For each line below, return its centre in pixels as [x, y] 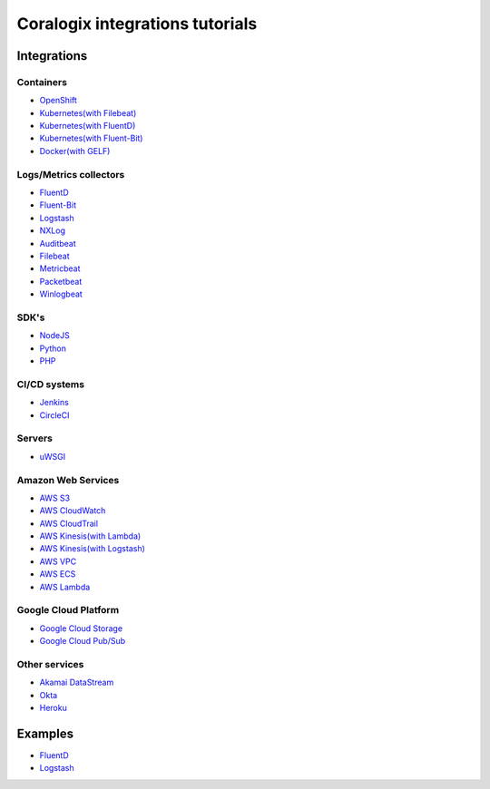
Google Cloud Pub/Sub [83, 641]
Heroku [53, 708]
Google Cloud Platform [68, 610]
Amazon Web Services [68, 480]
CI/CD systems [51, 384]
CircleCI [54, 415]
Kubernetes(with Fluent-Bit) [91, 138]
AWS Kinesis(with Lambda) [90, 536]
